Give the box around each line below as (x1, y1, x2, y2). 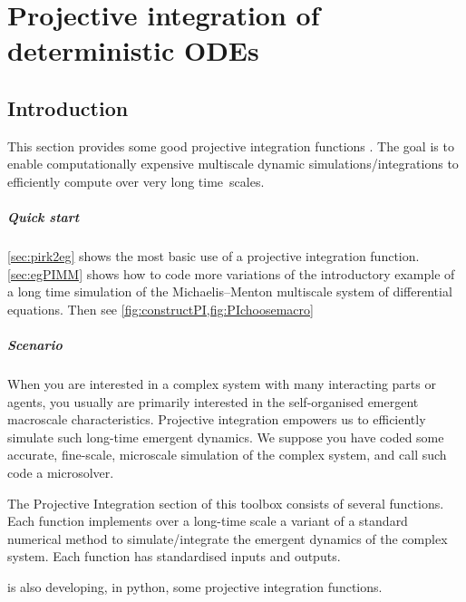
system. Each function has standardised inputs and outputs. (7, 547, 341, 566)
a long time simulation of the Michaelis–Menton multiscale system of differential (7, 282, 452, 301)
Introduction (7, 93, 129, 121)
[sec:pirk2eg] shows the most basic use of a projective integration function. (7, 247, 420, 266)
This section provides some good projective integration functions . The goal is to (7, 136, 454, 155)
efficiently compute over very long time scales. (7, 171, 265, 190)
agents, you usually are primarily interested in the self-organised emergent (7, 392, 419, 411)
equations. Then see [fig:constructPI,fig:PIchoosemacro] (7, 299, 314, 318)
